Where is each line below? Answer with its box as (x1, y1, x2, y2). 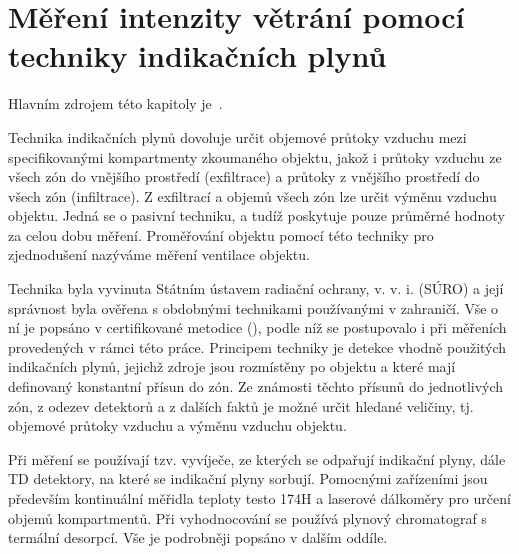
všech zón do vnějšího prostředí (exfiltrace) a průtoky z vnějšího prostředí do (8, 166, 480, 187)
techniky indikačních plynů (8, 35, 387, 76)
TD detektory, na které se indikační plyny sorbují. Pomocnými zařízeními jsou (8, 468, 488, 489)
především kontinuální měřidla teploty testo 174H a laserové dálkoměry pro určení (8, 488, 511, 508)
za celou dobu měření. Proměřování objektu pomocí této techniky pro (8, 224, 434, 245)
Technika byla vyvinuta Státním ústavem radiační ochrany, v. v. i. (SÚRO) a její (8, 278, 504, 299)
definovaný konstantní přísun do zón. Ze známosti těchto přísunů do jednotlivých (8, 376, 504, 397)
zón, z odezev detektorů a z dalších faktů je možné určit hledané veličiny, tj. (8, 395, 474, 416)
